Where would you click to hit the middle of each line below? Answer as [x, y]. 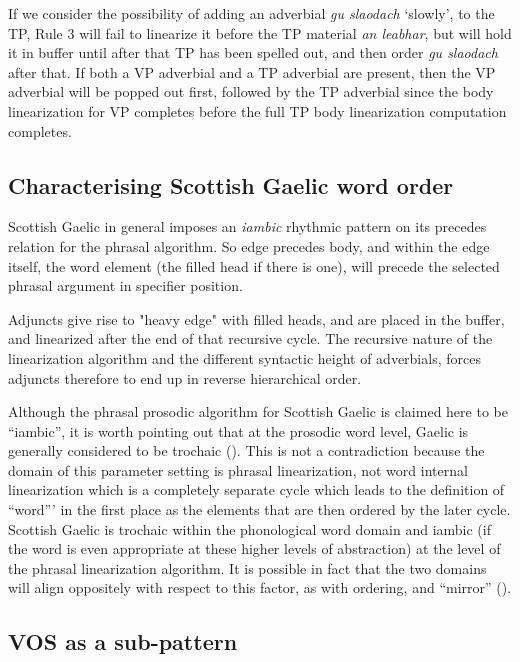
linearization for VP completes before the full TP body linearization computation [257, 110]
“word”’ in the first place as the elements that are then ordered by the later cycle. [259, 509]
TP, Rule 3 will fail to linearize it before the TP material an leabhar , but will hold [260, 32]
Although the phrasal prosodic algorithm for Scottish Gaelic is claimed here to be [258, 411]
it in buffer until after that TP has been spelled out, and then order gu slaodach [253, 52]
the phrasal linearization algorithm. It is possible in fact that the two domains [247, 567]
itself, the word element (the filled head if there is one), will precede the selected [254, 265]
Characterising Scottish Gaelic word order [231, 184]
